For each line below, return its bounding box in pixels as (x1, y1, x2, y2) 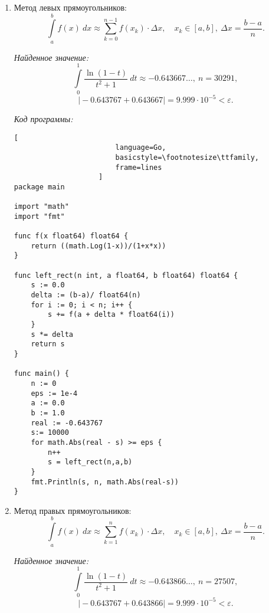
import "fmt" (14, 212, 65, 221)
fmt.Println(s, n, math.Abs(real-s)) (31, 477, 179, 486)
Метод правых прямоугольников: (14, 504, 132, 516)
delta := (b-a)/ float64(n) (31, 291, 141, 300)
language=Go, (115, 143, 166, 152)
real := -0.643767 (31, 418, 103, 427)
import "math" (14, 202, 69, 211)
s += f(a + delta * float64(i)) (48, 310, 175, 319)
